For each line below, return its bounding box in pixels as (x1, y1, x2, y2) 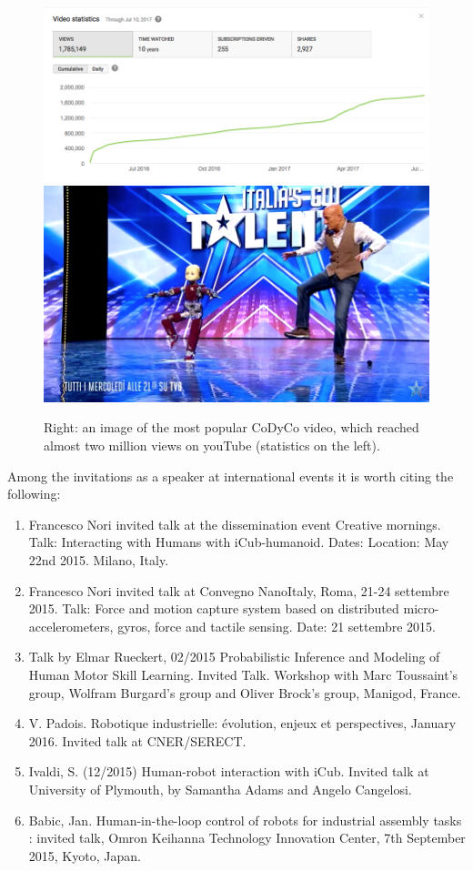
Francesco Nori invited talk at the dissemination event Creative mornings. (28, 514, 441, 533)
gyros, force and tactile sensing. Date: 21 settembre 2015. (117, 616, 436, 635)
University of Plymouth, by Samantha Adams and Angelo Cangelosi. (28, 779, 412, 798)
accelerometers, (28, 616, 114, 635)
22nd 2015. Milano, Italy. (28, 551, 169, 570)
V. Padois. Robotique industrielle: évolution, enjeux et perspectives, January (28, 714, 457, 733)
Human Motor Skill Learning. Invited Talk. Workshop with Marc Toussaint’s (28, 665, 458, 684)
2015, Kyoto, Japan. (28, 846, 141, 865)
